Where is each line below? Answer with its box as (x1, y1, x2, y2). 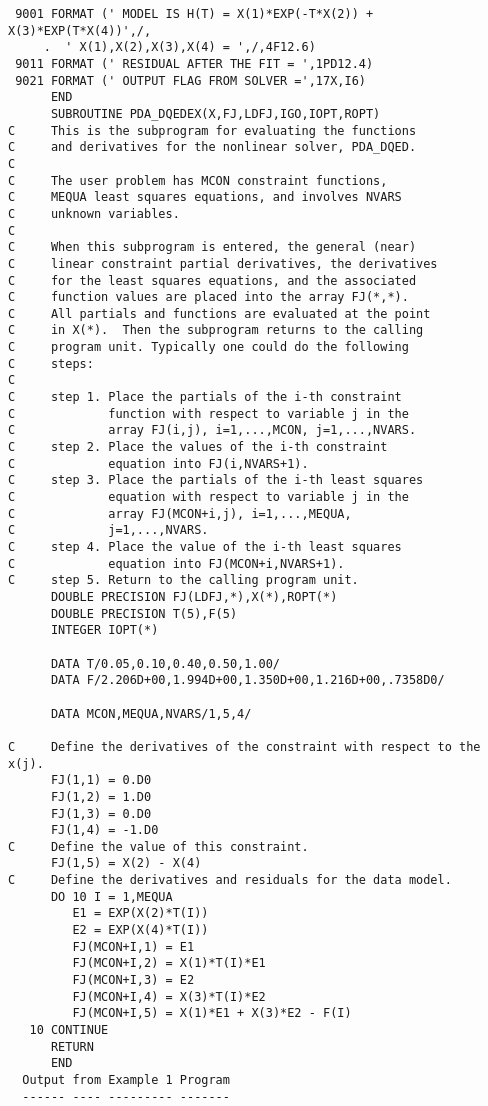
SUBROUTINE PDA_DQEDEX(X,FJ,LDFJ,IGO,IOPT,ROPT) (50, 106, 381, 121)
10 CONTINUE (29, 1023, 109, 1038)
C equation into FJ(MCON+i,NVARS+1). (8, 556, 345, 571)
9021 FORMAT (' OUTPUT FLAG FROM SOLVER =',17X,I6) (15, 73, 366, 88)
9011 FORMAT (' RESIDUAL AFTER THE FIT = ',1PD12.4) (15, 56, 374, 71)
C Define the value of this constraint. (8, 839, 309, 854)
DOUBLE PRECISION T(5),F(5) (50, 606, 238, 621)
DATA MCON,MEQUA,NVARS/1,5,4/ (50, 706, 252, 721)
